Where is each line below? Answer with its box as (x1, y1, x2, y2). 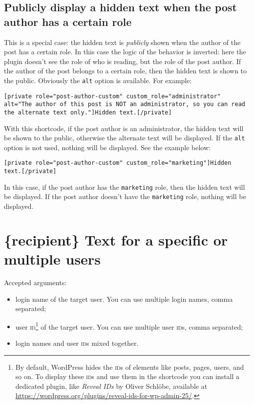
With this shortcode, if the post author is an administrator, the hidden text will (4, 123, 244, 133)
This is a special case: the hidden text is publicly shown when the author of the (4, 37, 241, 47)
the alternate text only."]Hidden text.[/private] (4, 109, 172, 116)
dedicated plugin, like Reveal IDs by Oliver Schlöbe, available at (15, 381, 208, 391)
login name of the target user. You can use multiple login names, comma (15, 293, 233, 304)
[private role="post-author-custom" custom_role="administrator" (4, 92, 221, 100)
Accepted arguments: (4, 277, 67, 287)
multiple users (4, 249, 101, 269)
